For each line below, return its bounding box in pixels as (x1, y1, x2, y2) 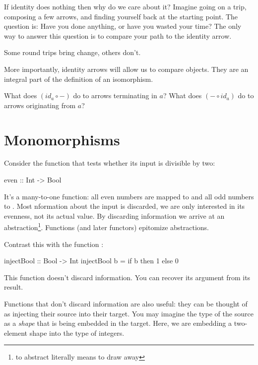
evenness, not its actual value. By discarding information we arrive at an (4, 210, 225, 221)
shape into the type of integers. (29, 327, 125, 338)
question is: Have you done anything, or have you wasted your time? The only (4, 21, 242, 31)
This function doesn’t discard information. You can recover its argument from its (4, 272, 251, 282)
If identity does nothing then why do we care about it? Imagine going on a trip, (4, 1, 247, 11)
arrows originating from (4, 100, 76, 110)
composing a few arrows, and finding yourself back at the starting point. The (4, 11, 238, 21)
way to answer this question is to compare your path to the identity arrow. (4, 30, 232, 41)
